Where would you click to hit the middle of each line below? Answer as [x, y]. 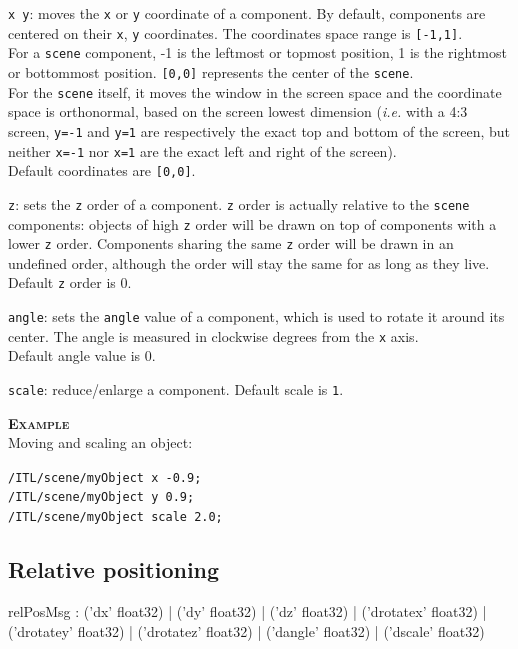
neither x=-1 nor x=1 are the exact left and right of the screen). [202, 150]
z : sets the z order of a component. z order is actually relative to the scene [239, 203]
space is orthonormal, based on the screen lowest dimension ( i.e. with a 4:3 [238, 111]
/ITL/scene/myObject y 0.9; [101, 497]
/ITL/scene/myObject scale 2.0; [115, 517]
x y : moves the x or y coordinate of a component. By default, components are [247, 13]
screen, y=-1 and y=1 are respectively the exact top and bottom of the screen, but [259, 130]
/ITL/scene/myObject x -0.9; [105, 477]
